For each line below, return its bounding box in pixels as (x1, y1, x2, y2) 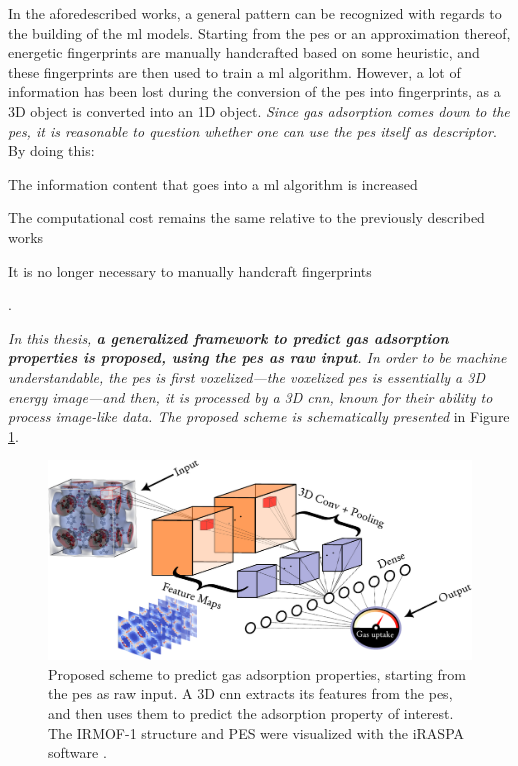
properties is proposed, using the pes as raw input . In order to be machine (8, 347, 507, 368)
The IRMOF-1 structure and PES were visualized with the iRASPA (48, 722, 465, 743)
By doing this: (8, 140, 95, 161)
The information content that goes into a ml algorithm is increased (8, 173, 418, 194)
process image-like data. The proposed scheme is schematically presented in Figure (8, 406, 510, 427)
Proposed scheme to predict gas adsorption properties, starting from (48, 663, 466, 684)
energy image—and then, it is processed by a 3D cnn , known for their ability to (8, 386, 493, 407)
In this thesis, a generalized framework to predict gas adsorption (8, 327, 449, 348)
